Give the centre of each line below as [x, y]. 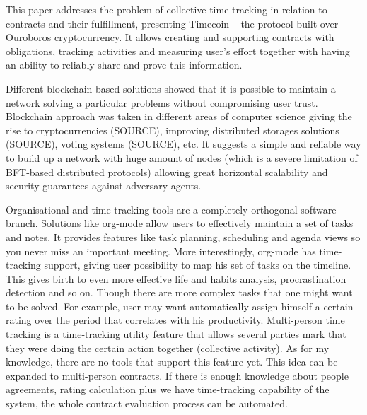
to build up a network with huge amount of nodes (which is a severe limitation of [182, 157]
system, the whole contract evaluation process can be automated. [147, 403]
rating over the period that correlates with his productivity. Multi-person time [175, 320]
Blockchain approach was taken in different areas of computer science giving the [179, 116]
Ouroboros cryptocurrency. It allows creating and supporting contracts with [170, 37]
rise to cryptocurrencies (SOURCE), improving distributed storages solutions [173, 130]
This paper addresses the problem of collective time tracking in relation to [167, 9]
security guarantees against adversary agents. [104, 186]
